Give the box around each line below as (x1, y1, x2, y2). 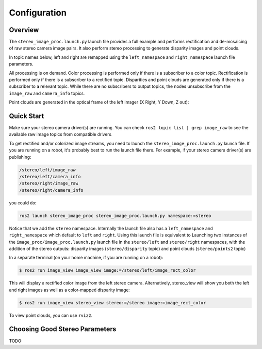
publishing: (9, 154, 32, 160)
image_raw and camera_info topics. (9, 90, 85, 96)
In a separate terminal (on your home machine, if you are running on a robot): (9, 255, 164, 261)
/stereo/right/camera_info (19, 187, 83, 193)
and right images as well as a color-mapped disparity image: (9, 287, 130, 293)
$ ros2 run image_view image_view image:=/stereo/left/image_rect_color (19, 267, 196, 273)
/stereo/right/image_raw (19, 181, 79, 186)
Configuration (9, 7, 67, 18)
